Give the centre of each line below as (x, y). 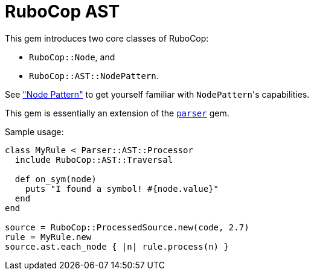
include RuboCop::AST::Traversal (94, 160)
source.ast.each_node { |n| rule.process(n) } (117, 246)
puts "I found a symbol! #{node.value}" (122, 188)
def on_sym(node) (56, 179)
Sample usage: (34, 131)
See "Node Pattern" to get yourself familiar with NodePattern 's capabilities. (157, 94)
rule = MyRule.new (48, 237)
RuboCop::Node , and (72, 57)
